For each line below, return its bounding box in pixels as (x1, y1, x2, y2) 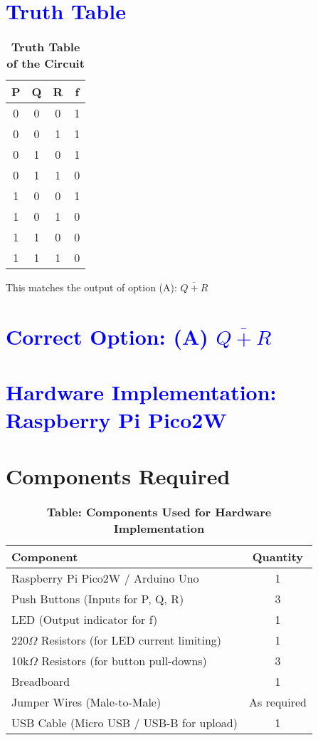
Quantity (252, 548, 304, 565)
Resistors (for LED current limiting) (41, 631, 222, 648)
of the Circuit (6, 55, 85, 72)
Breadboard (11, 672, 70, 689)
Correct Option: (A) (6, 321, 208, 350)
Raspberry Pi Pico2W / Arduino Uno (11, 569, 199, 586)
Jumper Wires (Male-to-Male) (11, 693, 161, 710)
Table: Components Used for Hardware (46, 503, 272, 520)
